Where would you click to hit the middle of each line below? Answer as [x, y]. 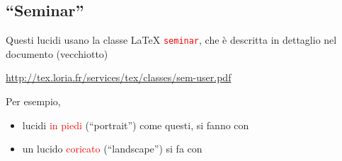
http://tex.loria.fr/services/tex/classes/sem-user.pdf [119, 77]
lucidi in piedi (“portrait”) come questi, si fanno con [136, 125]
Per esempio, [33, 101]
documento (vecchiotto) [57, 53]
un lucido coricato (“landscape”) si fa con [112, 149]
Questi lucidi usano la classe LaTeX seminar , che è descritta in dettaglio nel [171, 40]
